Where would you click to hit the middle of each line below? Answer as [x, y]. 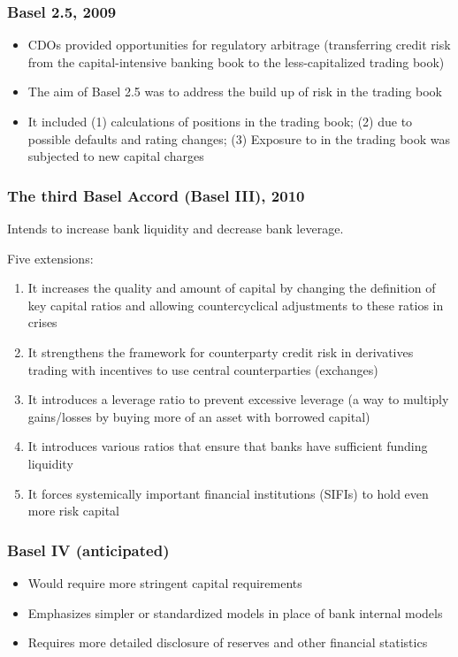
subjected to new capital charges [116, 156]
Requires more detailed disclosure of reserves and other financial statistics [228, 642]
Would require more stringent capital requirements [165, 582]
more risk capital [74, 511]
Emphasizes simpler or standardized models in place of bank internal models [235, 612]
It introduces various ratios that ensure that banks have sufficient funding [228, 446]
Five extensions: [50, 258]
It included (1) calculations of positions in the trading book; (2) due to [220, 121]
